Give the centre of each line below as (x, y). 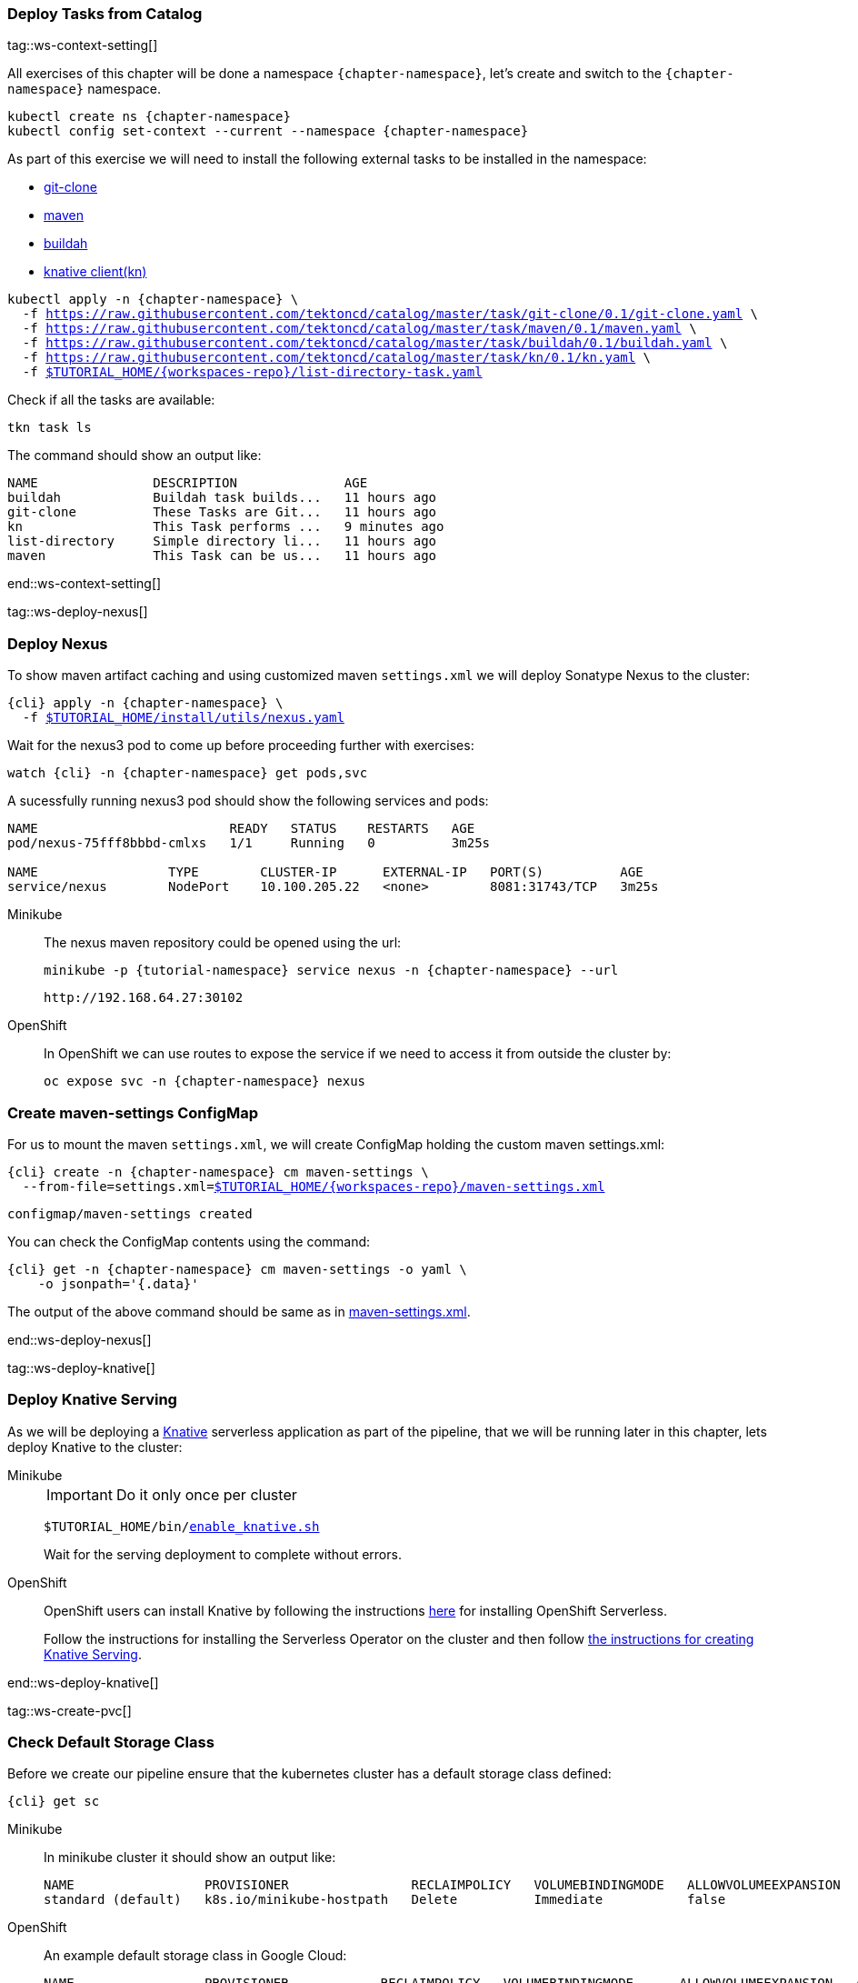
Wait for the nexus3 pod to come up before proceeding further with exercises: (241, 746)
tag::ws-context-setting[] (83, 45)
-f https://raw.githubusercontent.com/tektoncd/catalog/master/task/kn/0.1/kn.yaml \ (337, 358)
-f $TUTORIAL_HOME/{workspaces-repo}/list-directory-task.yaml (252, 372)
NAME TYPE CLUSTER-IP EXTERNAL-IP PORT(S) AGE (325, 872)
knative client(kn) (95, 272)
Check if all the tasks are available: (111, 400)
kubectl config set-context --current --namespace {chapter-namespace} (268, 131)
